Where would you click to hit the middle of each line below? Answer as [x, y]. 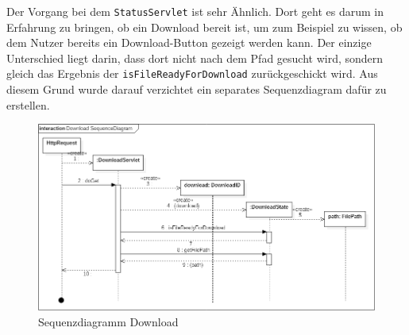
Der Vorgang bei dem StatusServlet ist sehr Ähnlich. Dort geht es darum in [195, 11]
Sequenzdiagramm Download [108, 321]
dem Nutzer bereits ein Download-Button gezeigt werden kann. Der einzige [189, 42]
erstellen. [28, 104]
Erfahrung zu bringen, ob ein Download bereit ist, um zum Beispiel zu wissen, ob [204, 27]
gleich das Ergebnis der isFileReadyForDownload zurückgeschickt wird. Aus [192, 73]
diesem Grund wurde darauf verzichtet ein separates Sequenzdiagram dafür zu [197, 89]
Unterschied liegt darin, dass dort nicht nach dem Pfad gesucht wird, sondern [195, 58]
